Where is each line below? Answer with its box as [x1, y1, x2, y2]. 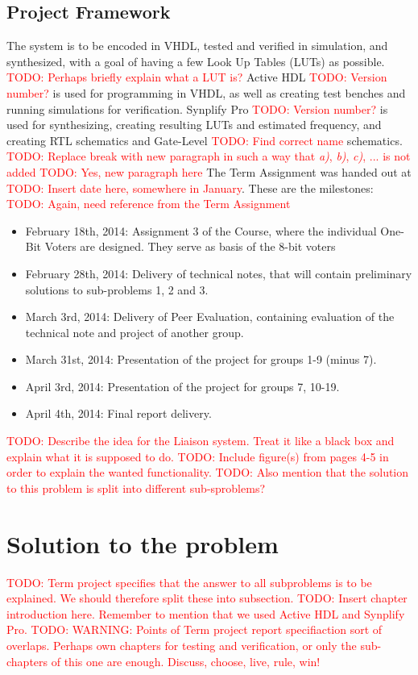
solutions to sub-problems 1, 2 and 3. [25, 281, 209, 298]
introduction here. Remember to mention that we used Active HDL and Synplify [6, 605, 405, 622]
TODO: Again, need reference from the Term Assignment [6, 195, 291, 212]
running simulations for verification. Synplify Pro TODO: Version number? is [6, 100, 388, 117]
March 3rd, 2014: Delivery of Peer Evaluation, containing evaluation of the [25, 308, 395, 325]
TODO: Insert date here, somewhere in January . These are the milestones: [6, 179, 374, 196]
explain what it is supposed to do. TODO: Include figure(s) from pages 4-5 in [6, 448, 389, 465]
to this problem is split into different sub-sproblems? [6, 479, 266, 496]
